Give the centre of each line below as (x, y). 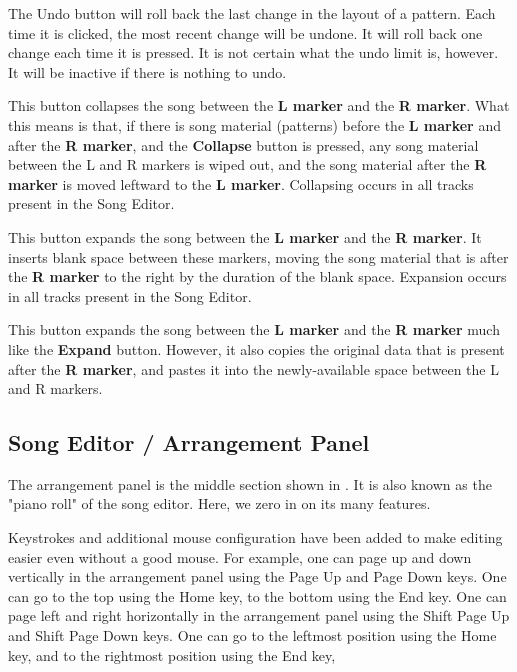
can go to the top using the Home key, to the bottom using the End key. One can (257, 595)
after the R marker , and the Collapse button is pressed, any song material (243, 144)
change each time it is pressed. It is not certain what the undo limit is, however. (253, 52)
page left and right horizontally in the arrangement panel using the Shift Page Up (259, 615)
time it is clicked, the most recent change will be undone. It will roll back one (245, 32)
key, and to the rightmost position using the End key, (172, 654)
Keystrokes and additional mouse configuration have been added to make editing (255, 537)
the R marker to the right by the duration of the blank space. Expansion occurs (257, 276)
